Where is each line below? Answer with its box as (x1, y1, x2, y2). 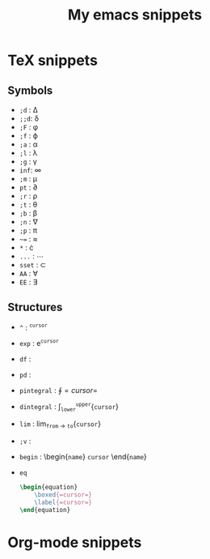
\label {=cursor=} (34, 498, 92, 507)
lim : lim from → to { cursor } (19, 419, 102, 430)
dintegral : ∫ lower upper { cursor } (19, 401, 119, 412)
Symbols (7, 83, 53, 97)
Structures (7, 301, 63, 314)
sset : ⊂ (19, 260, 47, 269)
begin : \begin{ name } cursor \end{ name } (19, 452, 147, 462)
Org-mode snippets (7, 533, 142, 552)
